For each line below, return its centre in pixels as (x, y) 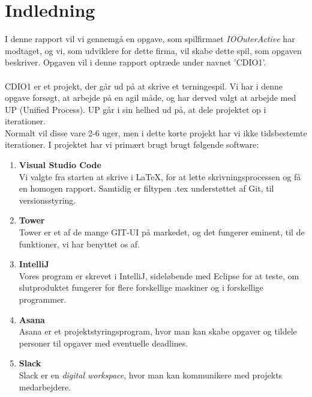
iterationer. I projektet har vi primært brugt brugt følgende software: (132, 144)
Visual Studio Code (60, 165)
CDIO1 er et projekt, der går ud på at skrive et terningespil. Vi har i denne (144, 86)
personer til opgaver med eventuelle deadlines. (103, 343)
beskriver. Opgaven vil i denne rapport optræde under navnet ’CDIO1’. (136, 62)
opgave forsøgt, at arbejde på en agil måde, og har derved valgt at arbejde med (151, 98)
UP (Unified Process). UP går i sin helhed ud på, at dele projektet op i (136, 109)
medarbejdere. (45, 386)
